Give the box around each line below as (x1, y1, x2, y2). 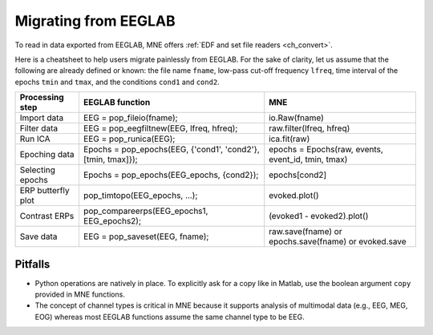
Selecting (19, 164, 56, 176)
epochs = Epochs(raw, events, (269, 144, 384, 155)
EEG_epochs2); (83, 216, 142, 227)
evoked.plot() (269, 190, 320, 201)
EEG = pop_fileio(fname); (83, 112, 178, 123)
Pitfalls (14, 257, 51, 271)
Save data (19, 231, 58, 242)
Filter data (19, 123, 59, 134)
